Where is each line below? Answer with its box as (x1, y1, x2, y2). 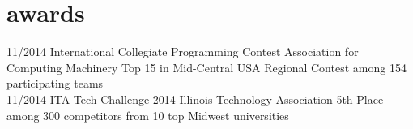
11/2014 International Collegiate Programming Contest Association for (6, 43, 359, 60)
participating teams (6, 75, 104, 92)
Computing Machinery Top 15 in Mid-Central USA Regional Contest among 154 (6, 58, 407, 75)
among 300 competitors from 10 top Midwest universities (6, 106, 289, 123)
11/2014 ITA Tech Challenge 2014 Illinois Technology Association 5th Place (6, 90, 384, 107)
